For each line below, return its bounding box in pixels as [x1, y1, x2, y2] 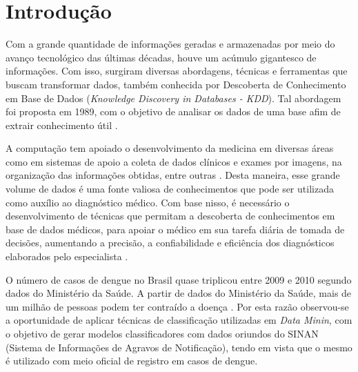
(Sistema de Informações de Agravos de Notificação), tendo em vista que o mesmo [6, 340, 352, 354]
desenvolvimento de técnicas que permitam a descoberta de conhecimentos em [6, 208, 335, 223]
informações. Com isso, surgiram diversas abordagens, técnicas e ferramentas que [6, 63, 348, 78]
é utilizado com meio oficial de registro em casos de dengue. [6, 353, 258, 368]
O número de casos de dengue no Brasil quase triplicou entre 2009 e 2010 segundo [6, 272, 352, 286]
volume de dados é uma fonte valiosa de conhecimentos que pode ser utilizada [6, 182, 334, 196]
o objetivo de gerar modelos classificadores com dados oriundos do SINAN [6, 326, 319, 340]
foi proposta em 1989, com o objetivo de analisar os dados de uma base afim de [6, 104, 341, 119]
